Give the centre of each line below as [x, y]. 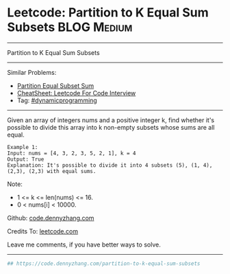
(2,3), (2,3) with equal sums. [52, 171]
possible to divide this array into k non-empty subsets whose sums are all [111, 127]
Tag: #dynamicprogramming [57, 100]
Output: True [26, 159]
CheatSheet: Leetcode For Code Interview [76, 93]
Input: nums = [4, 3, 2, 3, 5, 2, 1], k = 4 [72, 153]
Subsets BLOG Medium [70, 27]
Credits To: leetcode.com [43, 231]
